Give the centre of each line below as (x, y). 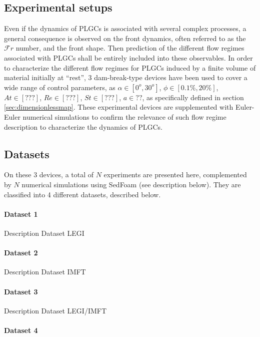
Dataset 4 (21, 330)
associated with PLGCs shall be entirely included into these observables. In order (128, 57)
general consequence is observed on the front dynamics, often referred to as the (125, 38)
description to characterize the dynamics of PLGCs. (83, 126)
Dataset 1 (21, 214)
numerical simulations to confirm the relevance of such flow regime (124, 116)
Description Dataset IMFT (45, 272)
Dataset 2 (21, 253)
